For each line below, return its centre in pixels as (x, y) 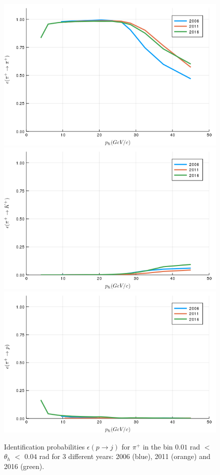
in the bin (158, 446)
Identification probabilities (44, 446)
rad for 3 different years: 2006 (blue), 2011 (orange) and (125, 456)
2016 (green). (24, 466)
